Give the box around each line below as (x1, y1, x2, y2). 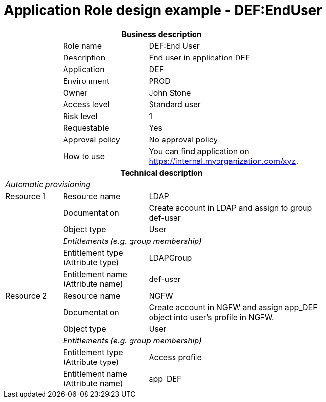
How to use (63, 151, 105, 161)
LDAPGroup (149, 252, 192, 262)
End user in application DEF (149, 52, 250, 62)
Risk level (63, 111, 98, 121)
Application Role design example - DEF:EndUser (4, 2, 322, 19)
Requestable (63, 122, 109, 133)
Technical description (120, 167, 203, 178)
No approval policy (149, 134, 218, 144)
